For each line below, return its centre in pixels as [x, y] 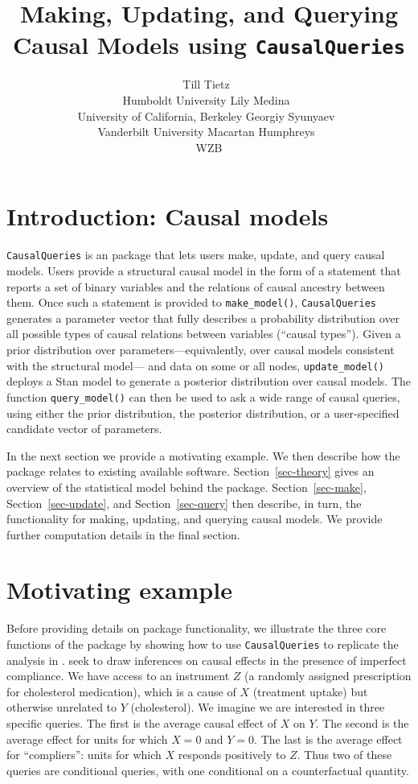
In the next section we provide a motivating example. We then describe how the [203, 455]
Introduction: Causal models [168, 216]
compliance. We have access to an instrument [118, 676]
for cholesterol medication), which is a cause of [121, 691]
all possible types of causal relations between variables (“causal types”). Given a [204, 334]
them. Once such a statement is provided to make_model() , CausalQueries [191, 302]
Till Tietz [206, 84]
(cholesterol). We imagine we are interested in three [258, 707]
